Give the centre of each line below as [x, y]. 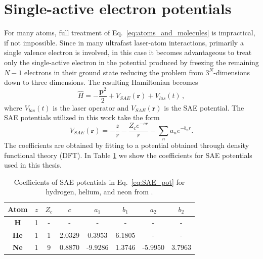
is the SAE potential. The [204, 107]
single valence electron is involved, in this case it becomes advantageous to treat [128, 52]
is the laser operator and [91, 107]
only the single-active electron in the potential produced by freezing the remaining [131, 62]
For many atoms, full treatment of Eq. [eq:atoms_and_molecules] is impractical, [130, 33]
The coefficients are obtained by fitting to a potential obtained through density [127, 145]
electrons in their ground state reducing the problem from [114, 72]
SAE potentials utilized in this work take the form [82, 117]
